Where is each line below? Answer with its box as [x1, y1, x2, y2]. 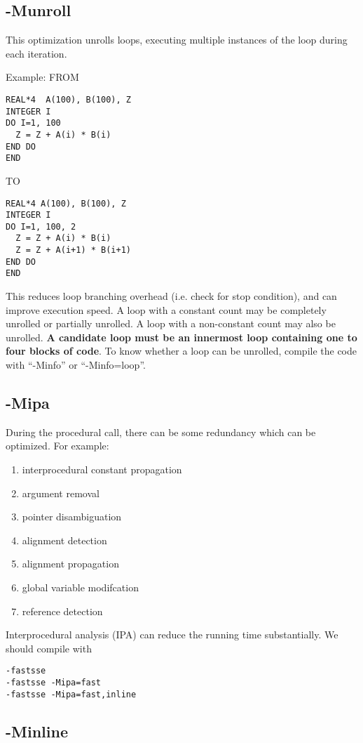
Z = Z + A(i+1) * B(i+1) [15, 245, 131, 256]
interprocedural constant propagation [22, 462, 182, 477]
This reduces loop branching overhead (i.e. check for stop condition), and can [6, 289, 337, 303]
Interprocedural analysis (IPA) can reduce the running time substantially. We [6, 627, 338, 642]
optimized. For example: [6, 438, 109, 453]
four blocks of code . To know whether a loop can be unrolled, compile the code [6, 343, 357, 358]
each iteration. [6, 46, 67, 60]
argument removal [22, 485, 100, 500]
